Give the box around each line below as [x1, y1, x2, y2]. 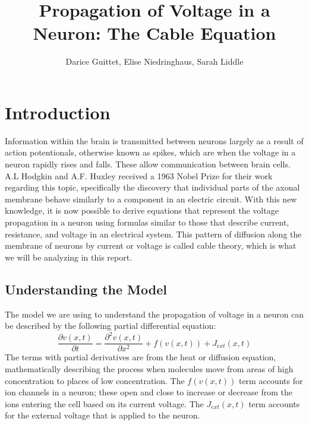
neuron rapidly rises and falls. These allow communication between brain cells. [5, 158, 291, 170]
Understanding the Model [5, 280, 167, 298]
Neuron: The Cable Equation [33, 21, 276, 45]
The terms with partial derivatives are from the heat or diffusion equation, [5, 351, 276, 363]
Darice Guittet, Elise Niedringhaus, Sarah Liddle [65, 55, 244, 68]
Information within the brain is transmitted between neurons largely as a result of [5, 134, 304, 147]
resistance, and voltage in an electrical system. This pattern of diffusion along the [5, 227, 302, 240]
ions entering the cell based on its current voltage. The [5, 397, 204, 410]
